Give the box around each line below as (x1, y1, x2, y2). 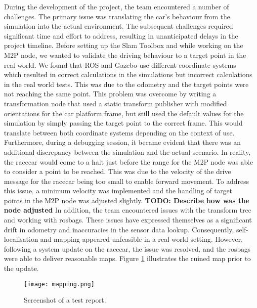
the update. (4, 263, 39, 273)
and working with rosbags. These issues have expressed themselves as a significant (4, 215, 252, 225)
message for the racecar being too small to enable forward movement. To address (4, 176, 249, 186)
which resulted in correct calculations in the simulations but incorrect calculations (4, 69, 253, 80)
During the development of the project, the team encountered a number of (4, 1, 229, 11)
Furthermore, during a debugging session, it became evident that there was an (4, 137, 241, 147)
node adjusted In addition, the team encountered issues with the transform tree (4, 205, 252, 215)
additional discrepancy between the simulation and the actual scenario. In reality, (4, 146, 251, 157)
